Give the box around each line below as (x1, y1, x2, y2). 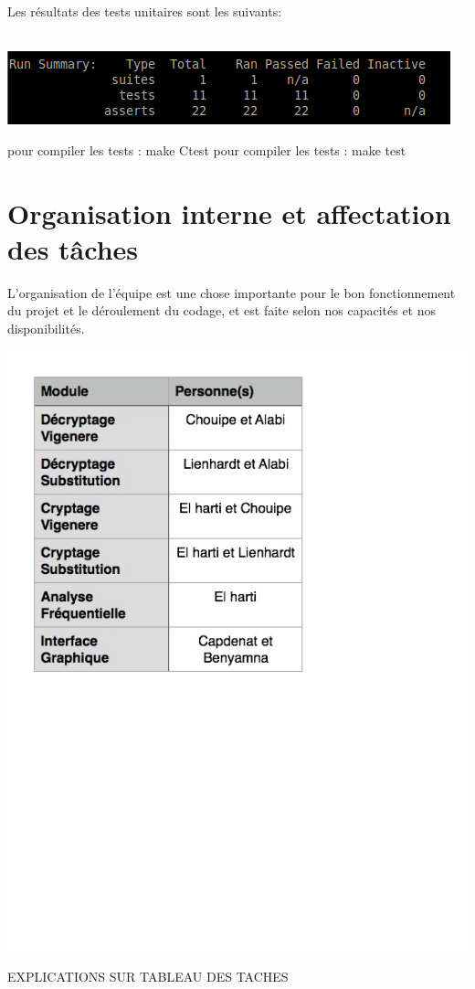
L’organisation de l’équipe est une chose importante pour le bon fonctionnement (7, 282, 456, 302)
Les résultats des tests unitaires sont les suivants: (7, 2, 282, 20)
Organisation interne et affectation (7, 194, 451, 231)
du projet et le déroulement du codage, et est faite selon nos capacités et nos (7, 301, 437, 320)
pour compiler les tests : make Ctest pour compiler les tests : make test (7, 140, 406, 159)
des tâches (7, 229, 139, 267)
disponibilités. (7, 318, 85, 337)
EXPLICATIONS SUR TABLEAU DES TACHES (7, 967, 289, 986)
